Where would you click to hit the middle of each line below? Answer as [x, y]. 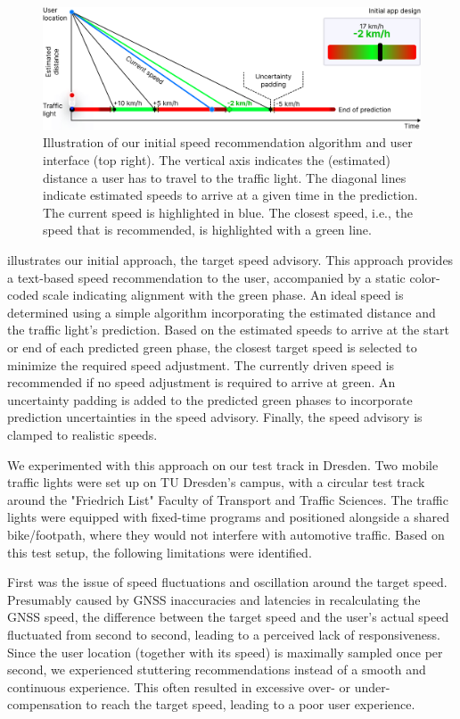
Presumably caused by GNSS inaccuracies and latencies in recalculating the [214, 599]
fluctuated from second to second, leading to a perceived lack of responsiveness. [224, 634]
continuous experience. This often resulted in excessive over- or [179, 686]
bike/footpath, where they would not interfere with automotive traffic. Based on [226, 534]
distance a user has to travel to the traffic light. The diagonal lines [225, 177]
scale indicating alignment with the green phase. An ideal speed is [223, 295]
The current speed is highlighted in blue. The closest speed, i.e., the [228, 212]
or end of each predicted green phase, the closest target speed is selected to [212, 347]
